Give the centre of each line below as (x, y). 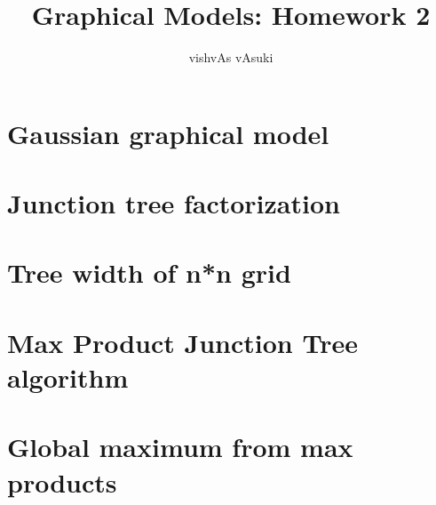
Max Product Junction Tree (182, 342)
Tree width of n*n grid (149, 273)
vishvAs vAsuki (231, 57)
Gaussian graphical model (168, 133)
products (62, 481)
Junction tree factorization (174, 203)
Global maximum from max (180, 447)
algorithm (68, 377)
